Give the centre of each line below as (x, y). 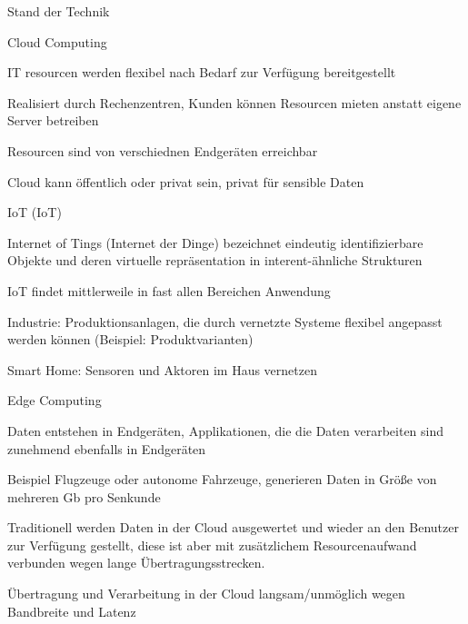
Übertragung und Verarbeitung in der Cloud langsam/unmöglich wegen (206, 594)
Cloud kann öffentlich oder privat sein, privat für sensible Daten (186, 181)
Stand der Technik (59, 11)
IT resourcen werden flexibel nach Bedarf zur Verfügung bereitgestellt (202, 72)
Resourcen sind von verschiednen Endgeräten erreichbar (163, 150)
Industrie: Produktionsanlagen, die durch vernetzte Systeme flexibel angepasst (225, 321)
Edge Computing (55, 400)
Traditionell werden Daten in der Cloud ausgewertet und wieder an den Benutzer (233, 527)
